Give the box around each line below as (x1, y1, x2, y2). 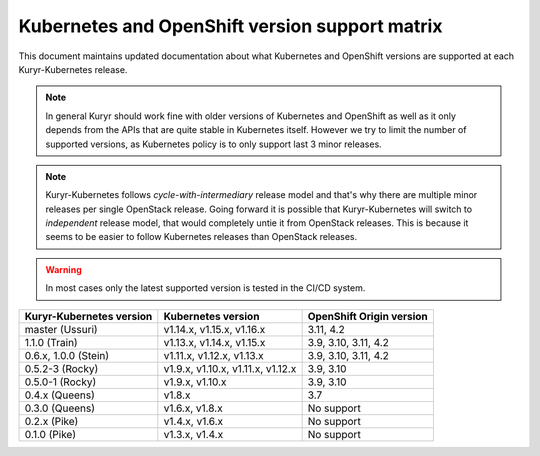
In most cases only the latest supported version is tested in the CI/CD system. (45, 282, 366, 294)
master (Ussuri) (24, 322, 99, 336)
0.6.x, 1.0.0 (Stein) (24, 348, 110, 362)
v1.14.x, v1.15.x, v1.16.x (163, 322, 266, 336)
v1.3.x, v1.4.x (163, 427, 224, 441)
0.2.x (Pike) (24, 414, 79, 428)
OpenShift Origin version (307, 309, 429, 323)
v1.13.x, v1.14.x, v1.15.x (163, 335, 266, 349)
